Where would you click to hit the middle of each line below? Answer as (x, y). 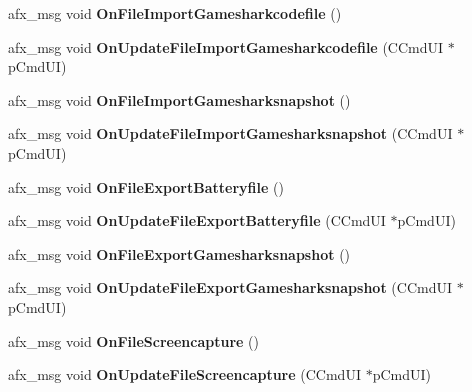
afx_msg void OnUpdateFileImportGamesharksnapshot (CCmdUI (230, 133)
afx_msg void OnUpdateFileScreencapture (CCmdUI (184, 374)
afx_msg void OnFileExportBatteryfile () (146, 186)
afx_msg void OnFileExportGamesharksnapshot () (179, 253)
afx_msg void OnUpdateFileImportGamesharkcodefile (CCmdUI (226, 46)
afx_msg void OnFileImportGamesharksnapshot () (179, 99)
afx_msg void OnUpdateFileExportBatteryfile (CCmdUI (197, 220)
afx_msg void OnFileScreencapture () (133, 340)
